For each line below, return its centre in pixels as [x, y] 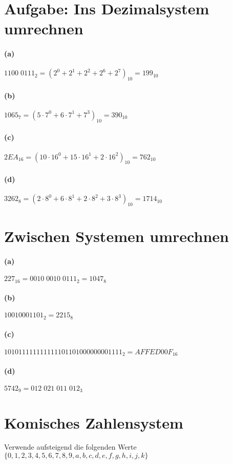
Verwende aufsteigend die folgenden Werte [70, 447]
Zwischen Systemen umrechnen [116, 236]
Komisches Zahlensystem [94, 422]
